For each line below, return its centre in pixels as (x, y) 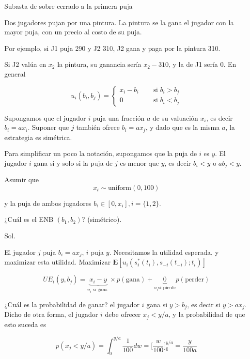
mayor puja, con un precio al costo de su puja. (73, 32)
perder (194, 280)
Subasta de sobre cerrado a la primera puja (69, 6)
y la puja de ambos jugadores (48, 203)
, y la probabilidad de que (207, 314)
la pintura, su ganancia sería (99, 64)
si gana (100, 290)
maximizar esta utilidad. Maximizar (58, 262)
